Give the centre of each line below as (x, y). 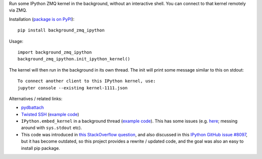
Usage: (16, 41)
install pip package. (41, 148)
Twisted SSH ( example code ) (50, 114)
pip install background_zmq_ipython (61, 30)
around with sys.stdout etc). (51, 128)
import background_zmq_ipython (55, 52)
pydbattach (33, 108)
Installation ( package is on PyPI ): (42, 19)
